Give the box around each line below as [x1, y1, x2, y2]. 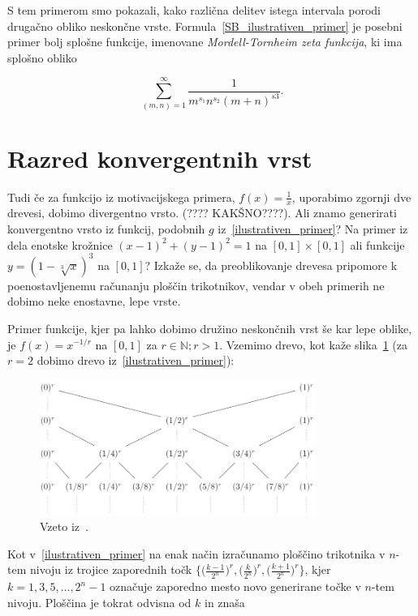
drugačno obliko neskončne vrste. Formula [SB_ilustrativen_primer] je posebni [7, 17, 403, 34]
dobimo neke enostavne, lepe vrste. [7, 293, 181, 310]
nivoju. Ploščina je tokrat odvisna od [7, 593, 192, 610]
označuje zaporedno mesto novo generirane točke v [110, 578, 361, 595]
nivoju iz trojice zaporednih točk [29, 561, 192, 578]
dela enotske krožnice [7, 236, 113, 253]
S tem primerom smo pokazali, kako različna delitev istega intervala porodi [7, 2, 381, 18]
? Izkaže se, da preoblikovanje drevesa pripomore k [144, 256, 398, 273]
